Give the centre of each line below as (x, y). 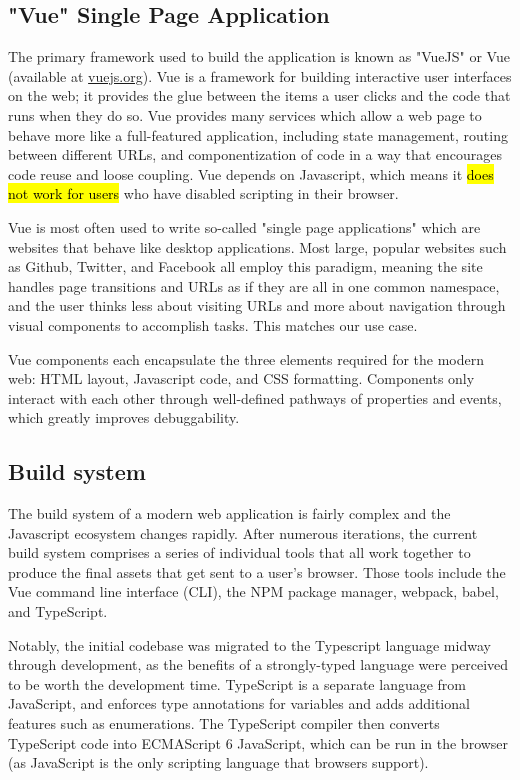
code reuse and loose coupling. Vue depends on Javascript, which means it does (251, 173)
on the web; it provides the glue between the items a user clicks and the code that (259, 95)
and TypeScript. (58, 611)
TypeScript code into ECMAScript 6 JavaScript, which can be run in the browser (258, 742)
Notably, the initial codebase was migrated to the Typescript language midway (249, 644)
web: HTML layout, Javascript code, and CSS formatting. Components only (241, 378)
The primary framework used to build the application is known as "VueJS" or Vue (259, 56)
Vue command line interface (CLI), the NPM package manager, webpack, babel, (253, 591)
